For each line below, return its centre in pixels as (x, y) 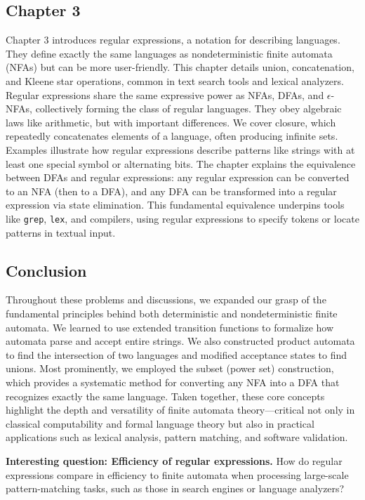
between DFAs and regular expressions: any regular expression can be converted (178, 177)
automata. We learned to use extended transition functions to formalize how (170, 327)
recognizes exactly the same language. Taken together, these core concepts (165, 396)
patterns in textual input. (61, 232)
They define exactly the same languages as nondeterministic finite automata (169, 53)
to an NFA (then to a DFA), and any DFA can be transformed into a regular (171, 191)
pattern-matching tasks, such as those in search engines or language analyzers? (175, 488)
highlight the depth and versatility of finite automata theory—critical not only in (180, 410)
